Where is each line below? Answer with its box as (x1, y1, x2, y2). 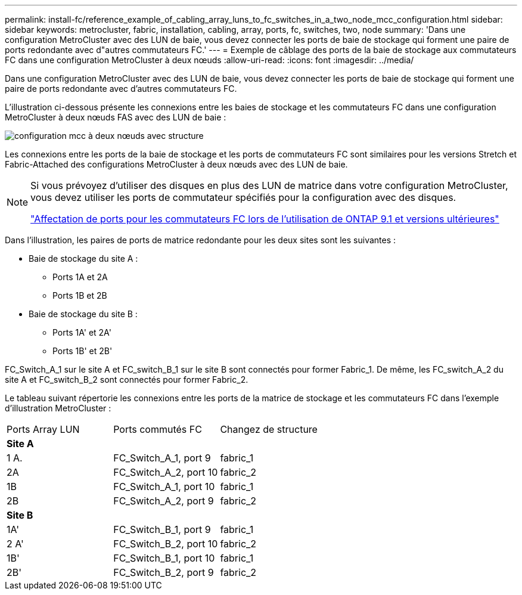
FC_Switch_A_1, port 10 (113, 481, 215, 492)
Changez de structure (220, 423, 318, 435)
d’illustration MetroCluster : (5, 403, 111, 413)
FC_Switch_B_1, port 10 (113, 552, 215, 564)
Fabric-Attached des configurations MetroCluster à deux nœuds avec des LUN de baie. (5, 159, 348, 169)
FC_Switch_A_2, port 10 (113, 466, 218, 478)
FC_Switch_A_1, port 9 (113, 452, 211, 464)
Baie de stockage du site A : (29, 253, 138, 264)
